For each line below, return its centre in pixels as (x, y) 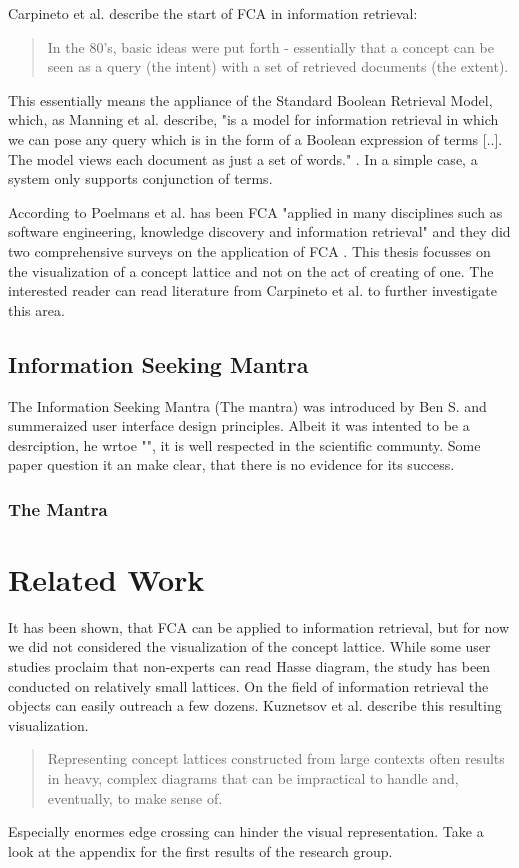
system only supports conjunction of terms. (140, 178)
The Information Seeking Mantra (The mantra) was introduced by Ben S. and (247, 405)
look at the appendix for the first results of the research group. (200, 850)
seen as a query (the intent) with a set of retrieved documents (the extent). (278, 66)
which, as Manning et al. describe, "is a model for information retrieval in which (253, 119)
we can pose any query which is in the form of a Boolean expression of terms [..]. (255, 138)
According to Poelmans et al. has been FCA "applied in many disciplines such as (255, 211)
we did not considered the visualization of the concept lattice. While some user (249, 646)
